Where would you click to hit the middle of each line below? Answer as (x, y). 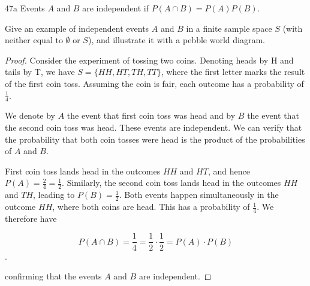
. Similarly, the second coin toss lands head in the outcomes (171, 183)
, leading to (54, 195)
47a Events (25, 8)
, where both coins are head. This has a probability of (151, 207)
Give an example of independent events (77, 28)
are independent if (116, 8)
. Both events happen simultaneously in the (199, 195)
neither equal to (34, 40)
